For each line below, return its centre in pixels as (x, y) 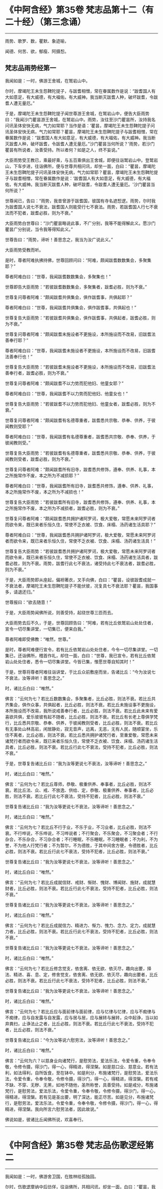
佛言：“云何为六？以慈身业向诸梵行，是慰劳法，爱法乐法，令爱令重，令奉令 (81, 1060)
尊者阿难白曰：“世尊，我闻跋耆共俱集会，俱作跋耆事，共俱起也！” (71, 307)
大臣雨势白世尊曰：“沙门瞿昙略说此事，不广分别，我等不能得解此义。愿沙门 (81, 223)
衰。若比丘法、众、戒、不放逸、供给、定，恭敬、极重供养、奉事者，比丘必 (79, 790)
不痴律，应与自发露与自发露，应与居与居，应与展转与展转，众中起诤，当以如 (81, 1017)
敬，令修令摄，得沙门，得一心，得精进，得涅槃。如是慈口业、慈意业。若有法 (81, 1067)
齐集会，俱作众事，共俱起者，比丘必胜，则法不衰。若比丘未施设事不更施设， (81, 704)
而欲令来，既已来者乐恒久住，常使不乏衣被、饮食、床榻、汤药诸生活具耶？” (81, 524)
